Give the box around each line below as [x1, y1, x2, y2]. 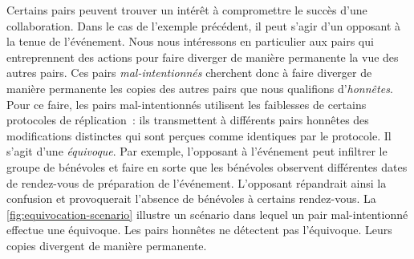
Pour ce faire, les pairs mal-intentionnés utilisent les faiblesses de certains [6, 95, 367, 112]
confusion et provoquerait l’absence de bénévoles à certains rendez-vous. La [6, 190, 376, 207]
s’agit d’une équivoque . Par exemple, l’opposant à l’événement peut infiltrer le [6, 143, 388, 160]
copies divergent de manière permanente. [6, 237, 207, 253]
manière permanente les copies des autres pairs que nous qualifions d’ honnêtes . [6, 79, 393, 96]
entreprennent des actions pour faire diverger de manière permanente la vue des [6, 48, 399, 65]
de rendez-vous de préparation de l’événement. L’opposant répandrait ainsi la [6, 174, 387, 191]
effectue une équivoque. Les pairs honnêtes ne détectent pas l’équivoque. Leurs [6, 221, 392, 238]
